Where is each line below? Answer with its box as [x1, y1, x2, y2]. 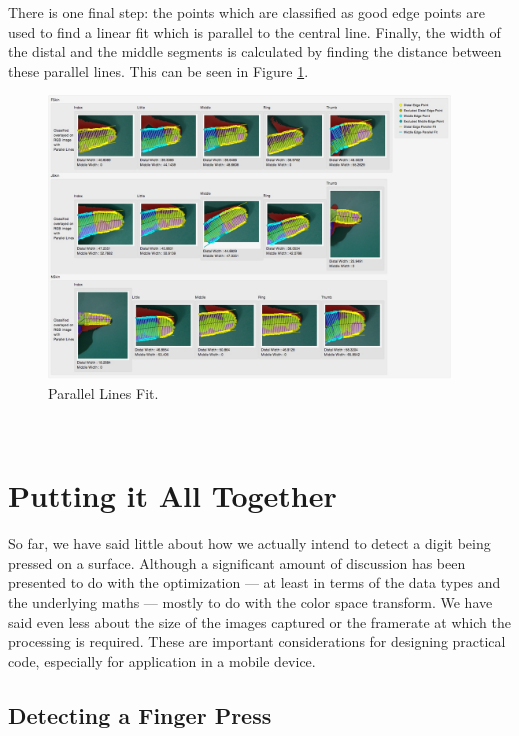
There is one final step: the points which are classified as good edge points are [8, 2, 486, 22]
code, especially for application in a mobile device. [8, 650, 316, 671]
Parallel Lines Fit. [48, 382, 159, 403]
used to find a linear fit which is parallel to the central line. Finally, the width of [8, 21, 501, 42]
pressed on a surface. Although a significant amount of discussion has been [8, 552, 466, 573]
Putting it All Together [8, 475, 337, 516]
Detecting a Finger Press [8, 699, 272, 730]
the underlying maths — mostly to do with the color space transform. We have [8, 592, 493, 613]
